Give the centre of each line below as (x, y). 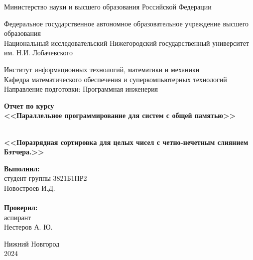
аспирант (18, 217)
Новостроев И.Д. (30, 188)
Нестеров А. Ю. (28, 227)
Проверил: (21, 207)
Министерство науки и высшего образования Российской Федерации (108, 6)
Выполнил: (22, 168)
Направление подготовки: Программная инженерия (81, 89)
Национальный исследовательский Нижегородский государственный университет (127, 43)
